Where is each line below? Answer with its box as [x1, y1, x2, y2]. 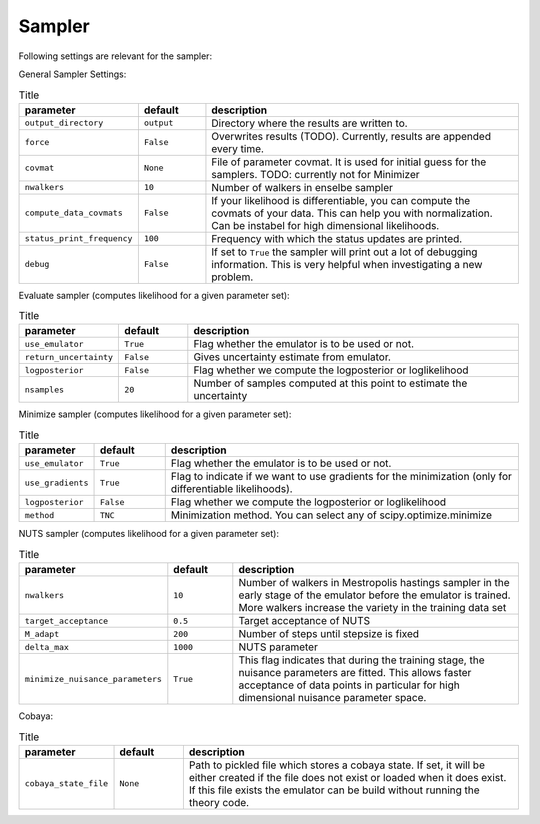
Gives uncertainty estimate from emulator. [193, 350, 392, 364]
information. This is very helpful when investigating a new [211, 257, 483, 271]
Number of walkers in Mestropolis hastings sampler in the [238, 576, 510, 589]
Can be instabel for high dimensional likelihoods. [211, 218, 440, 232]
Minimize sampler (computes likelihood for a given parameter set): [18, 408, 292, 420]
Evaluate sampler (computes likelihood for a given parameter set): [18, 289, 290, 301]
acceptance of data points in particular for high [238, 678, 460, 692]
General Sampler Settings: [18, 68, 127, 80]
